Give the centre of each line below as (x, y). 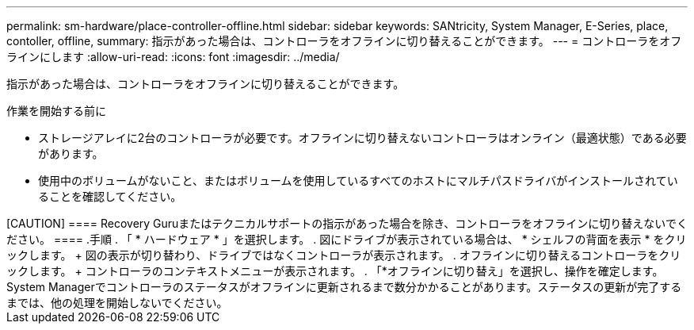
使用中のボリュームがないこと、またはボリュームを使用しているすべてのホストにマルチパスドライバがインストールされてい (358, 180)
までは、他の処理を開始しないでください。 (117, 303)
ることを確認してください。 (110, 196)
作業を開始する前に (56, 111)
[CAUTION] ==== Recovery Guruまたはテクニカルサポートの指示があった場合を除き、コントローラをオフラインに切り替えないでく (347, 223)
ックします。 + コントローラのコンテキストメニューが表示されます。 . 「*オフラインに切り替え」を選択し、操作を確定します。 (335, 271)
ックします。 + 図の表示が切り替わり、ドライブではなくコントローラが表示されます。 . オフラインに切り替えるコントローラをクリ (344, 255)
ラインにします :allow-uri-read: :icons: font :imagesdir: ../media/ (173, 57)
